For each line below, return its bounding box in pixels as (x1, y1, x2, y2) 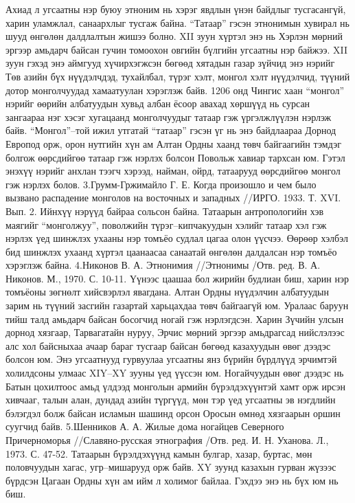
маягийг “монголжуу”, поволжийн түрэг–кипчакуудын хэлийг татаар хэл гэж (5, 217, 327, 232)
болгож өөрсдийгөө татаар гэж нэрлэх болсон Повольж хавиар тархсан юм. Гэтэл (5, 150, 345, 164)
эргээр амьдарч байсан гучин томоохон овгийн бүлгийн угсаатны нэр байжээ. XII (5, 42, 347, 56)
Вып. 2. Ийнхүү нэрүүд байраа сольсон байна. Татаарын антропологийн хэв (5, 203, 324, 218)
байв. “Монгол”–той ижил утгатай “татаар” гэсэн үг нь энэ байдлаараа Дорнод (5, 123, 336, 137)
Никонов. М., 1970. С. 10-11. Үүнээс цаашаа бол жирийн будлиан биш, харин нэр (5, 271, 349, 285)
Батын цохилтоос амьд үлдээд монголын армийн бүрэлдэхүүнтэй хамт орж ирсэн (5, 379, 345, 393)
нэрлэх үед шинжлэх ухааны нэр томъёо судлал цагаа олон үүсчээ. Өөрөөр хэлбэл (5, 231, 348, 245)
